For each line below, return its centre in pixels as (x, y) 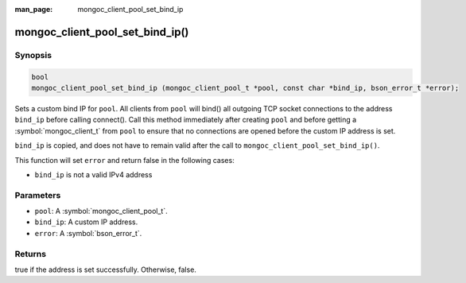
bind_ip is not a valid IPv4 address (93, 174)
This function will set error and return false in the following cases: (124, 160)
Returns (31, 254)
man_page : (34, 9)
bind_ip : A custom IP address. (86, 222)
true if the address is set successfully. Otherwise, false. (105, 269)
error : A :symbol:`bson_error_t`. (88, 233)
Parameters (38, 195)
